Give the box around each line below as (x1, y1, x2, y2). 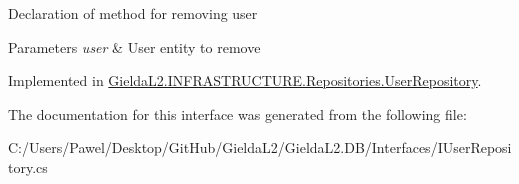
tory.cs (8, 156, 48, 177)
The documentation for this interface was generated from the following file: (8, 103, 467, 124)
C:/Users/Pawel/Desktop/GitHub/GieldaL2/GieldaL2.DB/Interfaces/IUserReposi (8, 137, 512, 158)
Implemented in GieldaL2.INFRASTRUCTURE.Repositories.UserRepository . (8, 70, 482, 91)
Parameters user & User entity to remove (8, 36, 261, 57)
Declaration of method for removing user (8, 3, 258, 23)
